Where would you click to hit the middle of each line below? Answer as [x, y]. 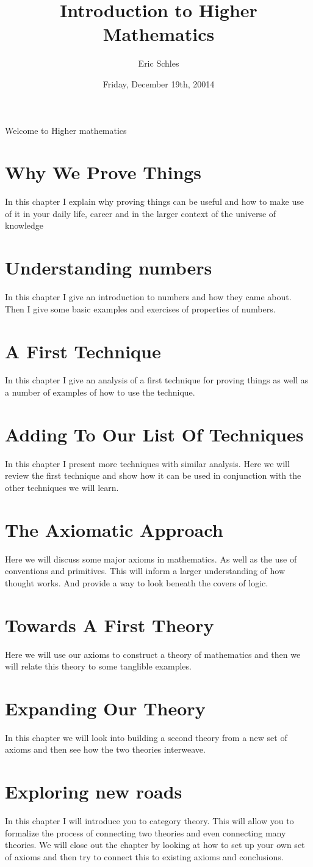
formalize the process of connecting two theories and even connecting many [146, 832]
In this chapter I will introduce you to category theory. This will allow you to [149, 821]
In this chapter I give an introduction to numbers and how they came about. [148, 297]
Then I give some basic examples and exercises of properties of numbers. [140, 308]
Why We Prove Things [103, 172]
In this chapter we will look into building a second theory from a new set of [146, 737]
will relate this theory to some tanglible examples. [98, 666]
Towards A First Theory [110, 625]
